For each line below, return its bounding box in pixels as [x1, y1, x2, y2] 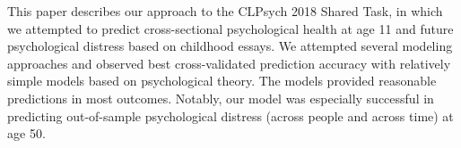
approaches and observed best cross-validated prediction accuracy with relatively [7, 53, 451, 72]
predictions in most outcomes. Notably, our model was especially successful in [7, 88, 434, 107]
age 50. [7, 124, 46, 143]
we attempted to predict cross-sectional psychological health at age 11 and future [7, 19, 454, 37]
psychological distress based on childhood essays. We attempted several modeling [7, 37, 453, 55]
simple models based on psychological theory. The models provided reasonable [7, 71, 437, 90]
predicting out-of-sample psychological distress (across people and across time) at [7, 106, 454, 125]
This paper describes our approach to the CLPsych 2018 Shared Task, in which [7, 2, 443, 20]
